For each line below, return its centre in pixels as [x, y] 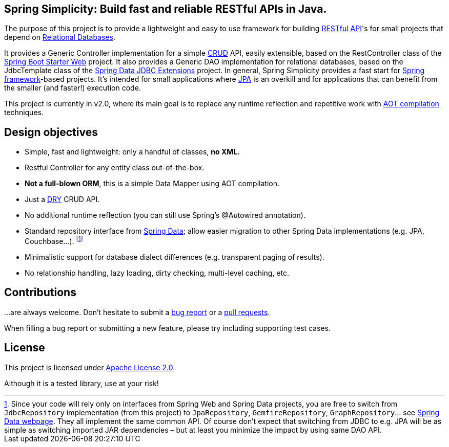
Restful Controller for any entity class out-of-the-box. [115, 168]
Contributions [40, 293]
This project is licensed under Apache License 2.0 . [90, 367]
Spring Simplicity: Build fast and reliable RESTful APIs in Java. [166, 9]
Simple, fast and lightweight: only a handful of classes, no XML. [132, 152]
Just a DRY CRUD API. [62, 199]
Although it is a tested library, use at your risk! [81, 383]
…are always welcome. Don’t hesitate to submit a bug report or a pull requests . [137, 312]
